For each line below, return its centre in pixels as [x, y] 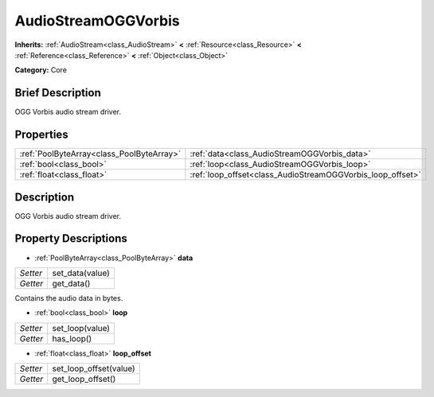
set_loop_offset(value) [94, 368]
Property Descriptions [71, 239]
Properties [41, 135]
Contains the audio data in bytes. [69, 298]
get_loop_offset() [84, 379]
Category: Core [41, 70]
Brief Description [58, 93]
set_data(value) [81, 273]
